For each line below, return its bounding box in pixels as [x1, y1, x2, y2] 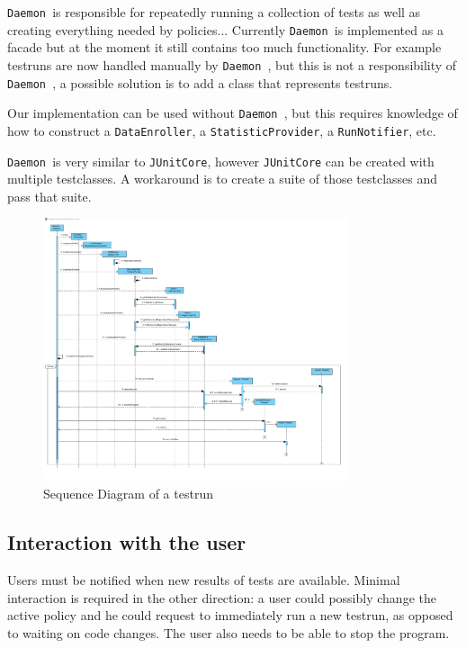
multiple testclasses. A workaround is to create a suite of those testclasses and [7, 169, 438, 188]
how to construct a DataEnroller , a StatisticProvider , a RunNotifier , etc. [7, 121, 436, 139]
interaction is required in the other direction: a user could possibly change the [7, 588, 436, 607]
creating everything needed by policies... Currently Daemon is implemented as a [7, 20, 444, 39]
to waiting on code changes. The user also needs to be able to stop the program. [7, 623, 450, 642]
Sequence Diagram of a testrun [43, 484, 213, 503]
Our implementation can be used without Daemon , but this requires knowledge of [7, 103, 458, 122]
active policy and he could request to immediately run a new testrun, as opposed [7, 606, 453, 625]
